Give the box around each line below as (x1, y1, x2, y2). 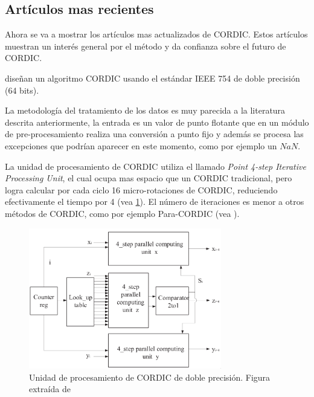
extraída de (29, 382, 71, 395)
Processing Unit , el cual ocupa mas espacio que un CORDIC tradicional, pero (5, 172, 292, 184)
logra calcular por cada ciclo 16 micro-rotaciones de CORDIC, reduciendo (5, 183, 278, 196)
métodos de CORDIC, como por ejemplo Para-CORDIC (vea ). (5, 207, 240, 219)
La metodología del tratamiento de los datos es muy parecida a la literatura (5, 104, 286, 117)
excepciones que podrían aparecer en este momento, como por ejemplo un (5, 139, 277, 152)
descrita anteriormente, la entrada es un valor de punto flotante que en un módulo (5, 115, 309, 128)
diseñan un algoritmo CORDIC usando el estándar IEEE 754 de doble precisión (5, 71, 300, 84)
